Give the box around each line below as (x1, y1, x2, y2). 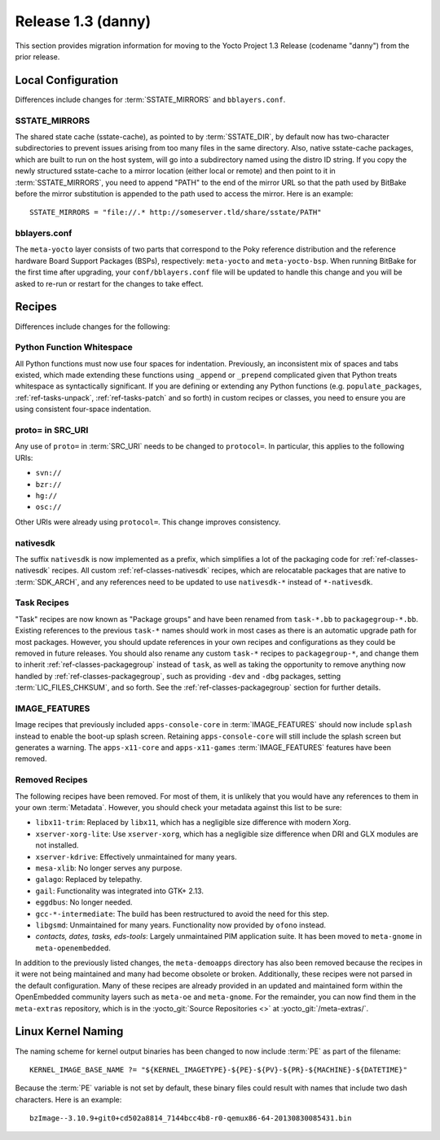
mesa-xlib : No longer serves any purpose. (35, 863, 183, 873)
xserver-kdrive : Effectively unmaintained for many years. (35, 852, 237, 862)
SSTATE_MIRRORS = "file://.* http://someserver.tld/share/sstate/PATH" (29, 208, 322, 217)
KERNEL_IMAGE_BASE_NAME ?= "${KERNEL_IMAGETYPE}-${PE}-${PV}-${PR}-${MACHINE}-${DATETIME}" (29, 1065, 407, 1074)
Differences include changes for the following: (15, 322, 170, 331)
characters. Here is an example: (15, 1094, 122, 1104)
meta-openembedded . (35, 943, 112, 953)
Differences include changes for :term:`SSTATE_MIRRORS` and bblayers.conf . (15, 94, 286, 104)
